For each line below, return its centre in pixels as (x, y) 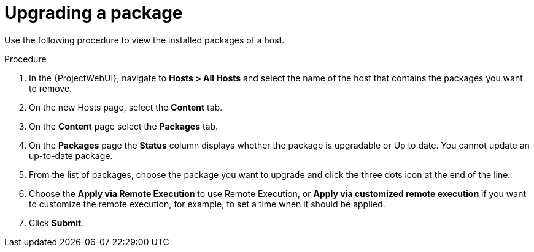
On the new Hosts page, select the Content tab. (126, 107)
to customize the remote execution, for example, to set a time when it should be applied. (207, 204)
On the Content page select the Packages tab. (124, 126)
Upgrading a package (94, 13)
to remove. (51, 88)
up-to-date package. (71, 155)
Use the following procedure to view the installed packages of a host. (145, 40)
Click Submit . (56, 223)
